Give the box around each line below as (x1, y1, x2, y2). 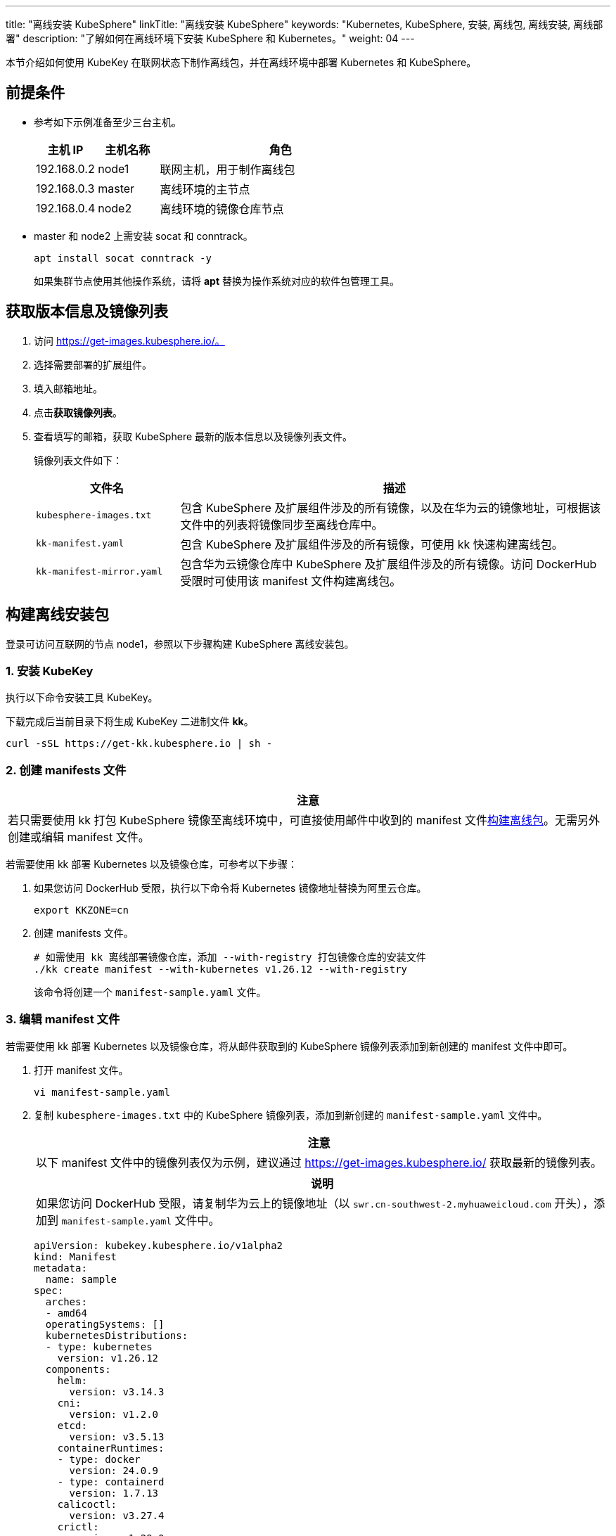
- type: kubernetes (45, 1340, 153, 1352)
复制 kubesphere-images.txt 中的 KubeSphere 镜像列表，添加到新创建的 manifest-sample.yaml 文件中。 (34, 1108, 548, 1121)
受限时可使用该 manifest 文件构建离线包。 (180, 573, 402, 588)
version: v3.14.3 (69, 1385, 165, 1397)
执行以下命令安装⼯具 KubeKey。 (6, 691, 158, 704)
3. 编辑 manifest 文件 (6, 1012, 120, 1027)
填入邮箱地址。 (34, 382, 103, 395)
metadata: (34, 1262, 87, 1274)
